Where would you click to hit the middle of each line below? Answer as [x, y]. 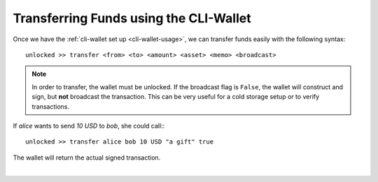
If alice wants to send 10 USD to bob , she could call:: [89, 126]
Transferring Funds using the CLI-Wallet [132, 18]
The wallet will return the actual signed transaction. [87, 158]
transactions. [51, 106]
